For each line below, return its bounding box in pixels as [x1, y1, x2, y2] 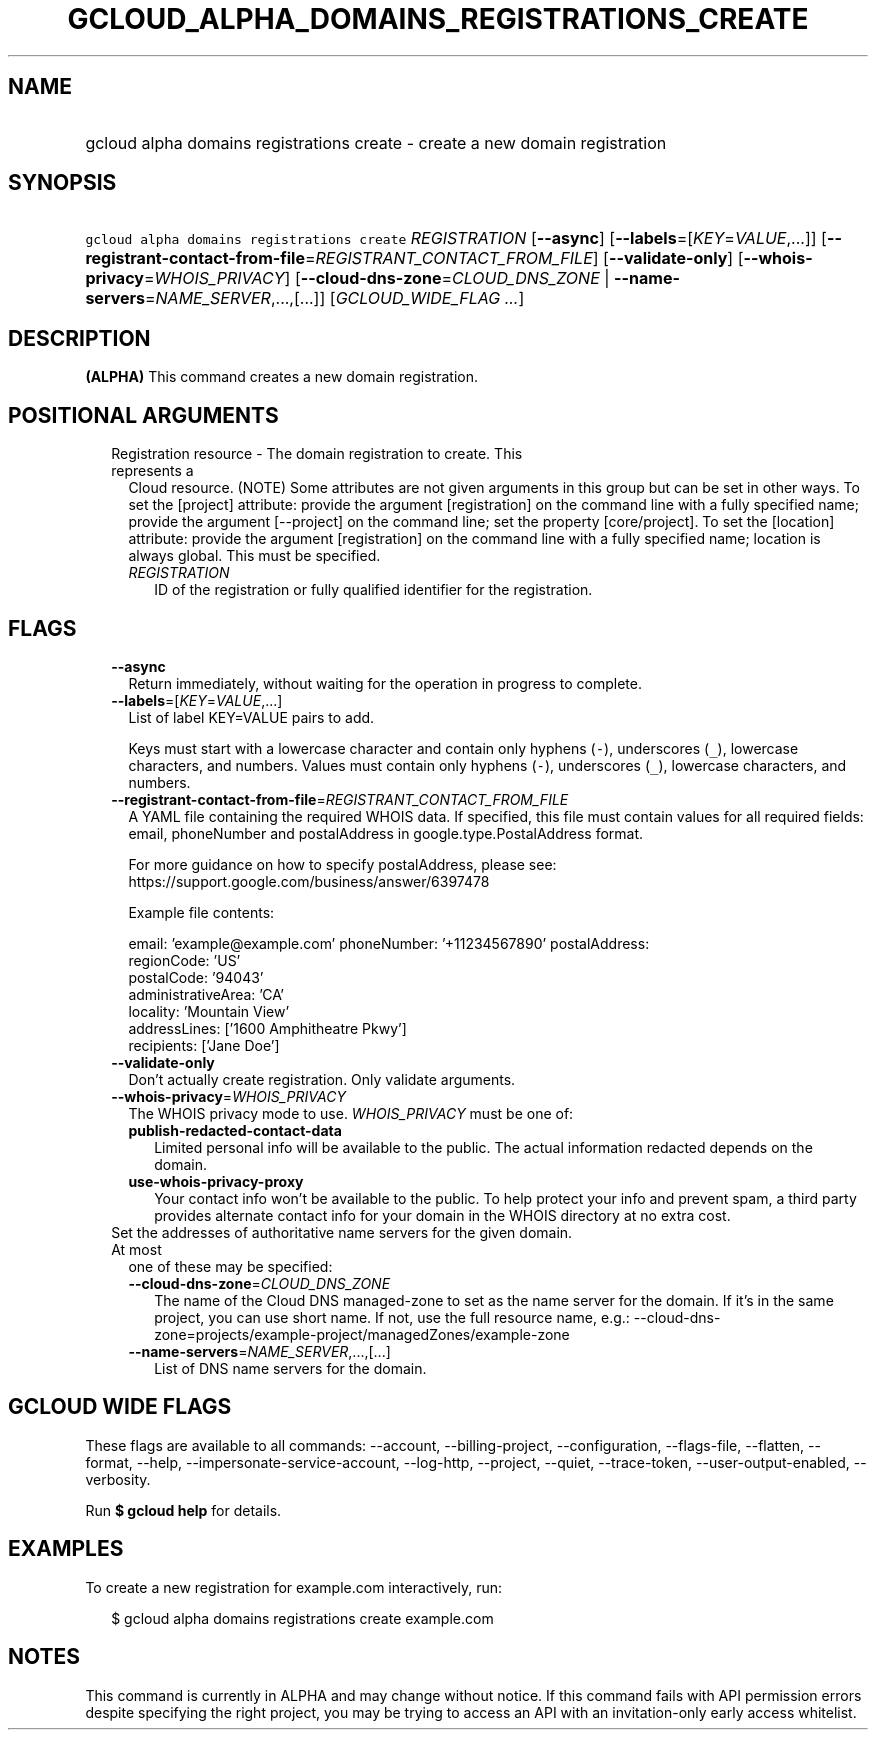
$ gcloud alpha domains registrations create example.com [111, 1609, 494, 1627]
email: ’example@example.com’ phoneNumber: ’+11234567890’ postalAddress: [128, 934, 650, 952]
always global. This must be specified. [128, 547, 381, 565]
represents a [111, 462, 194, 480]
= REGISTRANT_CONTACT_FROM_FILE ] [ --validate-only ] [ [304, 248, 744, 269]
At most [111, 1240, 162, 1258]
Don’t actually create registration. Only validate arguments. [128, 1070, 516, 1088]
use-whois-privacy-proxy [128, 1172, 304, 1190]
